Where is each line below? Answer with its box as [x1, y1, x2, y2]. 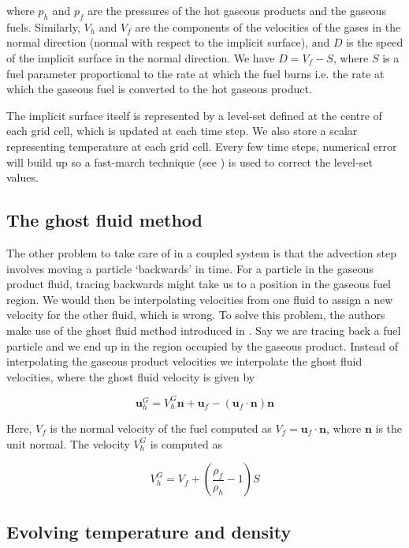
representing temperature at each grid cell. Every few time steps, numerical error [6, 137, 397, 154]
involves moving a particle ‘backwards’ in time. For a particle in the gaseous [6, 260, 374, 276]
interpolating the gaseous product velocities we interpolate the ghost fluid [6, 353, 363, 370]
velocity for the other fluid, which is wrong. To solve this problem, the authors [6, 306, 385, 323]
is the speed [346, 34, 403, 51]
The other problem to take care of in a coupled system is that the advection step [6, 244, 397, 261]
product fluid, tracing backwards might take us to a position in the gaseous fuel [6, 276, 391, 292]
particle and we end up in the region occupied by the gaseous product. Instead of [6, 337, 398, 354]
